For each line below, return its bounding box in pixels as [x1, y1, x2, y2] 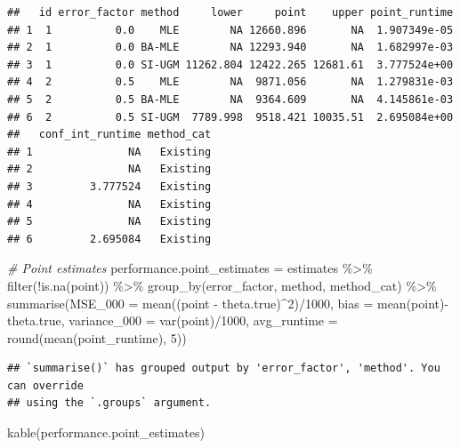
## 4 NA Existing [7, 197, 212, 211]
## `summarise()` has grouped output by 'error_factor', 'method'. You [7, 362, 440, 375]
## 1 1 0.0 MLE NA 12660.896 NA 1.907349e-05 [7, 23, 454, 36]
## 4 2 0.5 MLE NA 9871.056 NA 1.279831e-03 [7, 76, 454, 89]
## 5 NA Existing [7, 215, 212, 228]
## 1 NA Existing [7, 145, 212, 158]
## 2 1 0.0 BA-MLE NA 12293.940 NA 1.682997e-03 [7, 41, 454, 54]
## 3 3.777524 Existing [7, 180, 212, 193]
